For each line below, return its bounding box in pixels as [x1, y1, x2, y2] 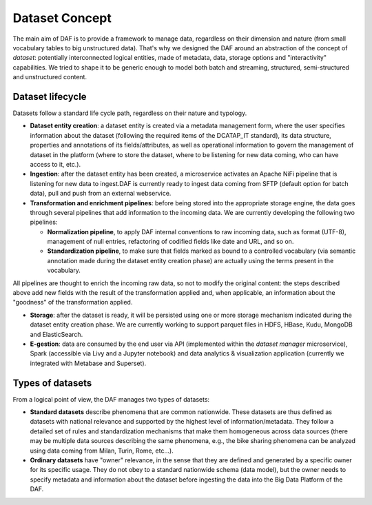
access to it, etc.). [30, 160, 81, 168]
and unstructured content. [12, 73, 87, 81]
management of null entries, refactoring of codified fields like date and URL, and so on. [47, 238, 294, 246]
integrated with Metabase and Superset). [30, 359, 147, 367]
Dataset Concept [12, 10, 112, 25]
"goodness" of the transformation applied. [12, 298, 133, 307]
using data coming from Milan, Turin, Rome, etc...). [30, 446, 174, 455]
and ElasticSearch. [30, 330, 83, 338]
